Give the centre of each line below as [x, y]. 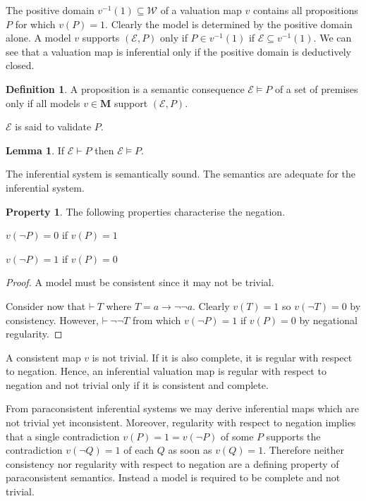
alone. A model [38, 38]
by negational [328, 320]
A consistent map [43, 357]
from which [157, 320]
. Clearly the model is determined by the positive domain [229, 24]
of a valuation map [201, 10]
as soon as [190, 450]
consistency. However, [53, 320]
